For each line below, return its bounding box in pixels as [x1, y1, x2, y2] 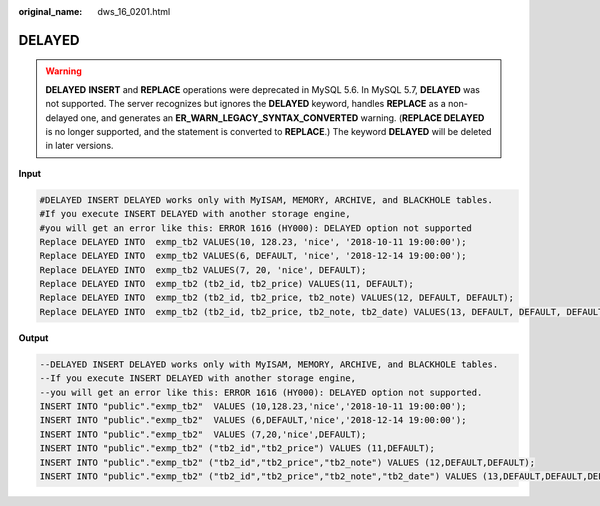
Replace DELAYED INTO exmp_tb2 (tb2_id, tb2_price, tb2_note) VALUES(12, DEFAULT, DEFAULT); [39, 292, 515, 304]
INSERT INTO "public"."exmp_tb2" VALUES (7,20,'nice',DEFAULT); [39, 428, 367, 440]
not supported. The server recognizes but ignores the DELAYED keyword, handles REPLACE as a [45, 98, 447, 110]
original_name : [18, 6, 83, 17]
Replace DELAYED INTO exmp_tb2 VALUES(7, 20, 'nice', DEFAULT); [39, 264, 367, 275]
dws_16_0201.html [97, 6, 171, 17]
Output [18, 331, 49, 344]
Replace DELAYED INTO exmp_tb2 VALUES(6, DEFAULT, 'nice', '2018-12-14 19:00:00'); [39, 250, 467, 262]
